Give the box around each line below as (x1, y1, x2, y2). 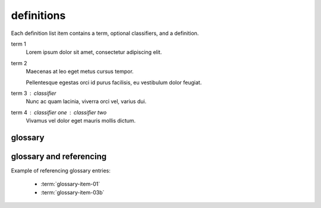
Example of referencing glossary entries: (11, 167, 111, 174)
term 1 (11, 40, 26, 47)
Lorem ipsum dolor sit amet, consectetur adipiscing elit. (26, 49, 162, 56)
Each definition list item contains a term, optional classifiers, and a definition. (11, 30, 199, 37)
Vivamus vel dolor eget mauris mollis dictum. (26, 117, 136, 124)
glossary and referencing (11, 151, 107, 161)
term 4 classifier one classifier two (11, 108, 107, 116)
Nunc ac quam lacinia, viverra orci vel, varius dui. (26, 98, 147, 105)
